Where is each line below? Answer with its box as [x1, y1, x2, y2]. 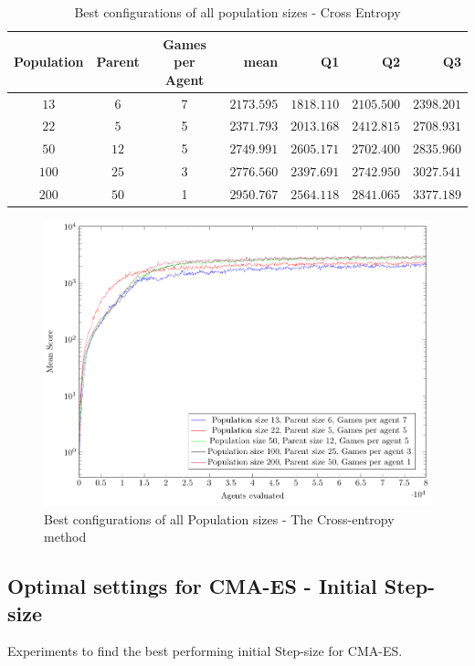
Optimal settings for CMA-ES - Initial [7, 572, 377, 600]
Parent [96, 52, 140, 71]
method [44, 527, 87, 546]
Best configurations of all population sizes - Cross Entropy [74, 3, 401, 21]
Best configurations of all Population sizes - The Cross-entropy [44, 509, 395, 528]
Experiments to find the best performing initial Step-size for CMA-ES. [7, 641, 403, 661]
